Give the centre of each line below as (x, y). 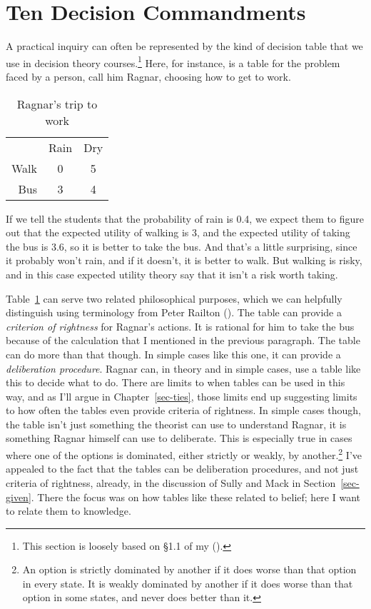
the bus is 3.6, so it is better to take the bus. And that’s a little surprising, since (182, 246)
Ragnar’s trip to (57, 104)
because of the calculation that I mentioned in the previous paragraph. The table (183, 340)
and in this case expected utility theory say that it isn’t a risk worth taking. (172, 274)
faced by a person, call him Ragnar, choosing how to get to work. (148, 76)
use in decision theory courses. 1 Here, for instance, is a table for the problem (173, 61)
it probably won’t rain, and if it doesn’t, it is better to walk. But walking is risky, (184, 260)
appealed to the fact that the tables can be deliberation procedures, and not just (182, 469)
